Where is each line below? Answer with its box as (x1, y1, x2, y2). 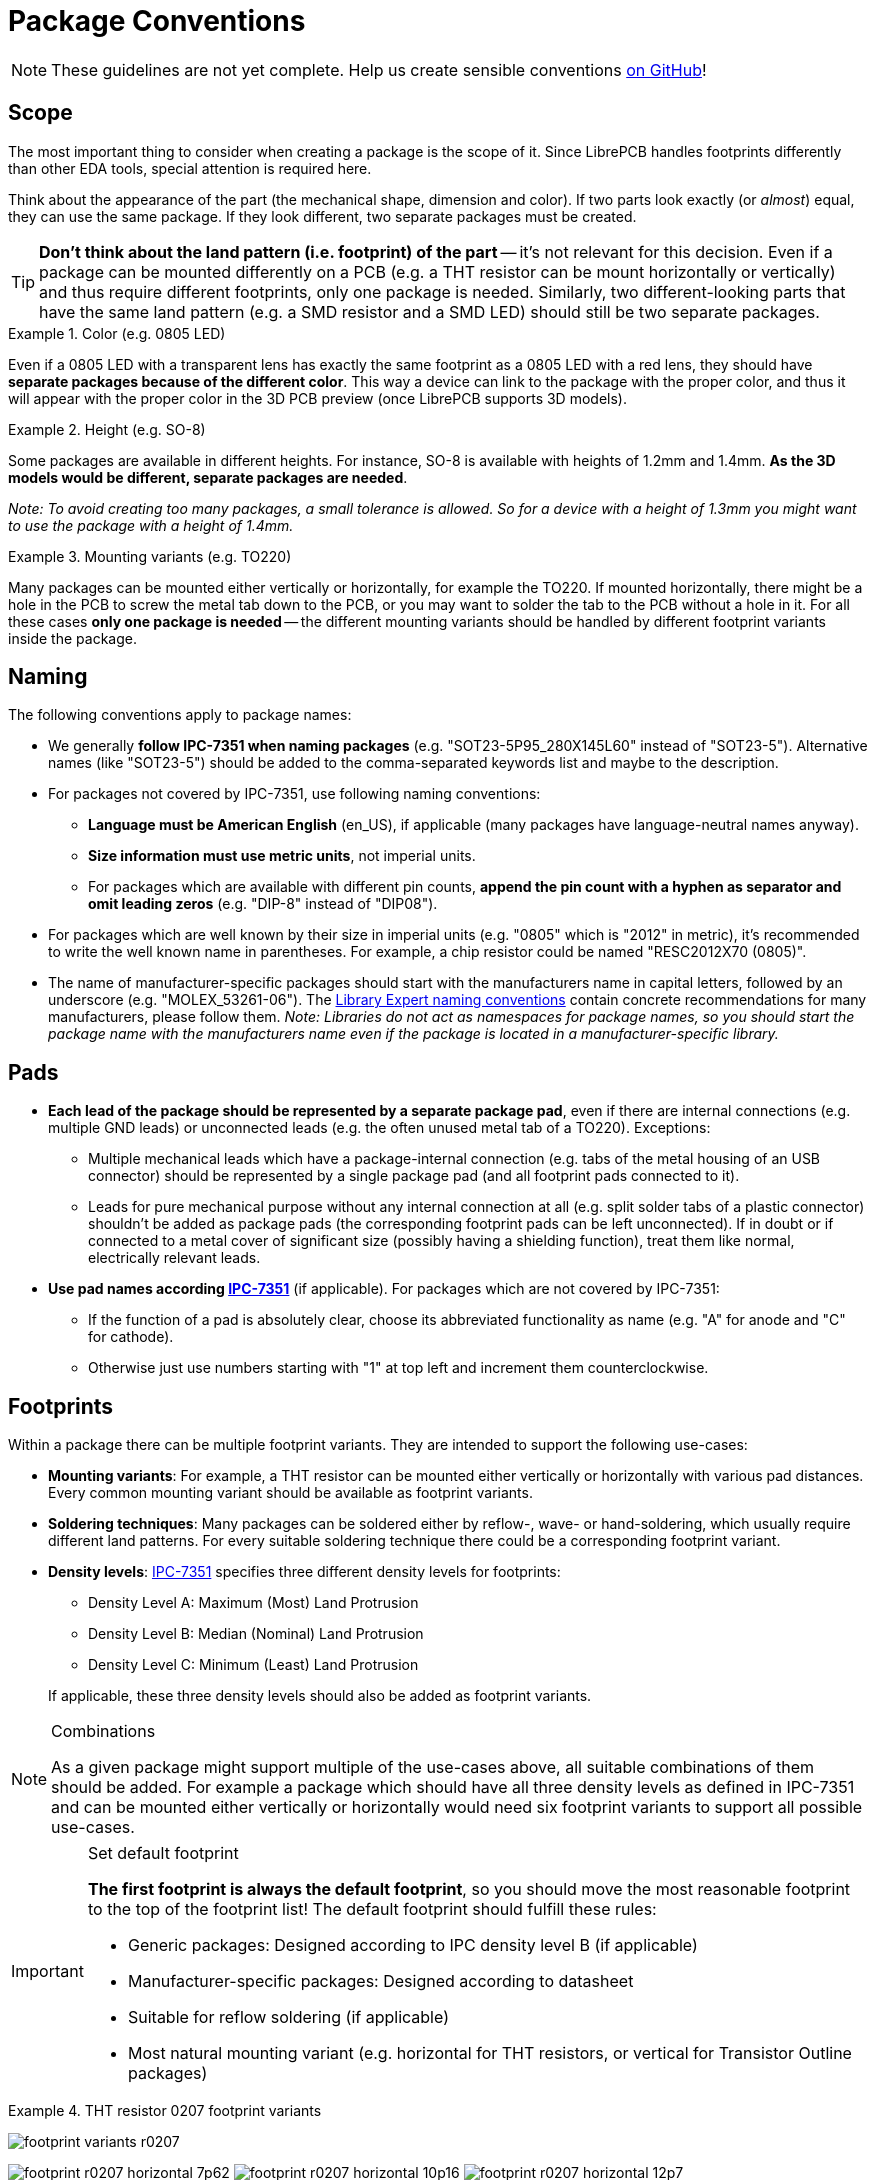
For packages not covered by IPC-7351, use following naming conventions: (48, 785, 541, 803)
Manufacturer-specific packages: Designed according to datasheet (127, 1971, 634, 1992)
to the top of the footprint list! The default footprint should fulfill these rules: (87, 1899, 657, 1920)
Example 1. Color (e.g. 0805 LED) (8, 324, 226, 342)
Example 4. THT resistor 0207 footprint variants (8, 2102, 322, 2120)
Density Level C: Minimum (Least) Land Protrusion (88, 1656, 419, 1674)
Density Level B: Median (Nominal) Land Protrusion (88, 1625, 424, 1643)
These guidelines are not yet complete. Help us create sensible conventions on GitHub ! (51, 59, 707, 80)
